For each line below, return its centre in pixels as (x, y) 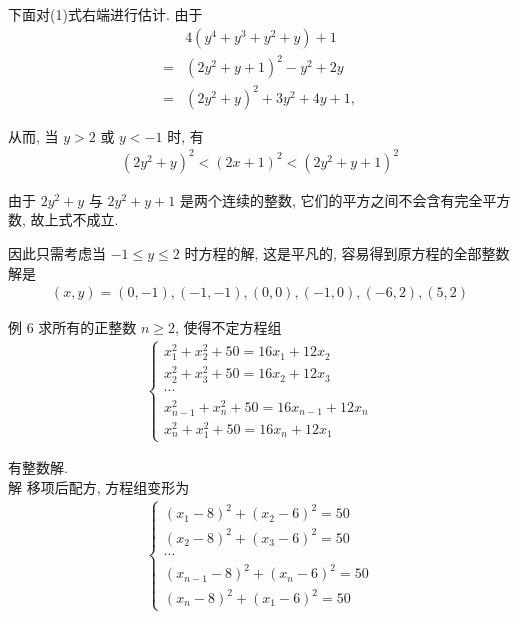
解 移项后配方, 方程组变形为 (99, 487)
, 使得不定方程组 (228, 327)
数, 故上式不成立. (63, 219)
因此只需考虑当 (57, 253)
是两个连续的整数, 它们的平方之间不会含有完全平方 (345, 199)
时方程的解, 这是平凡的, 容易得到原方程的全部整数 (347, 253)
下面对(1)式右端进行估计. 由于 (105, 14)
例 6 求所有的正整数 (72, 327)
